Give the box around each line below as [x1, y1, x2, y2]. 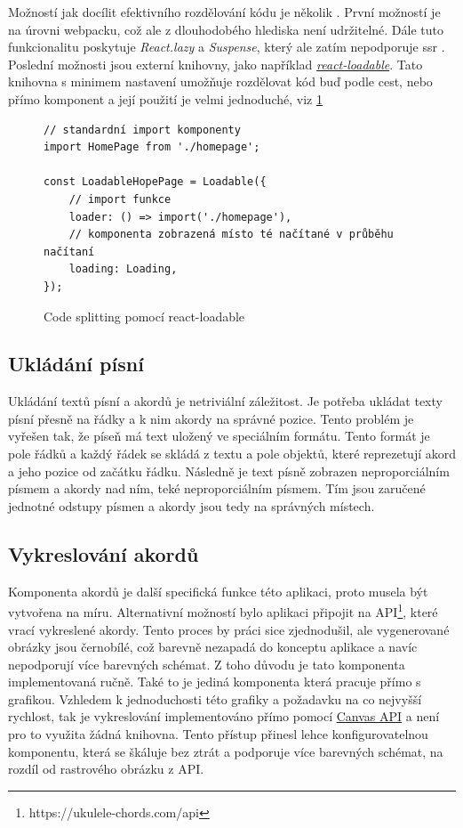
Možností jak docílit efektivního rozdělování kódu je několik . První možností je [8, 3, 441, 20]
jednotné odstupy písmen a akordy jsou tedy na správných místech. [8, 496, 375, 515]
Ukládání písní [8, 350, 144, 377]
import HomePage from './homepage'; [44, 141, 260, 154]
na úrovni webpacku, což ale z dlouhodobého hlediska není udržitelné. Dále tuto [8, 20, 443, 38]
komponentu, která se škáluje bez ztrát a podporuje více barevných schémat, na [8, 742, 443, 760]
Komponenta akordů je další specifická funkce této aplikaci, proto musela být [8, 581, 428, 600]
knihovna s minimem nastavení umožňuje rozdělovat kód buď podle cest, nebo [8, 72, 433, 91]
